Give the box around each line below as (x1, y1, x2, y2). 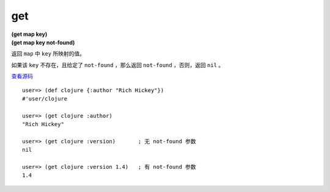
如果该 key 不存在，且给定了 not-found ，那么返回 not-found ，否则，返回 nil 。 (11, 61, 224, 68)
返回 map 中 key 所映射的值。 (11, 50, 86, 57)
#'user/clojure (22, 95, 68, 102)
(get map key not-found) (11, 38, 75, 46)
